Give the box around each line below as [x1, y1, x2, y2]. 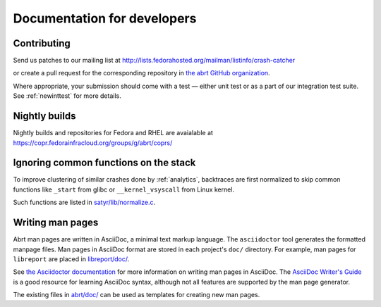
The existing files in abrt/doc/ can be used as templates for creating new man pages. [13, 291, 260, 299]
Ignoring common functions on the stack [13, 157, 196, 169]
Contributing [13, 37, 71, 49]
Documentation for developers [13, 11, 197, 26]
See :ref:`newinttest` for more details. [13, 92, 121, 100]
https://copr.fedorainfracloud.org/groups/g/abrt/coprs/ [13, 138, 173, 147]
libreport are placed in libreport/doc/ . [13, 254, 130, 263]
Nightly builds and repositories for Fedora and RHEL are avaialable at [13, 129, 213, 137]
